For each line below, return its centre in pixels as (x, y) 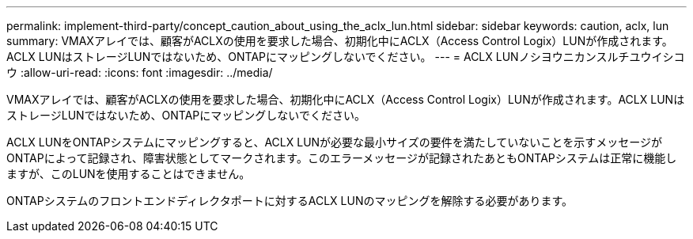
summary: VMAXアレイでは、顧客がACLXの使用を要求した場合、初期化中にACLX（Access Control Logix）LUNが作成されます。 (340, 41)
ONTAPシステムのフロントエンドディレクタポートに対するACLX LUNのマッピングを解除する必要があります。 (290, 201)
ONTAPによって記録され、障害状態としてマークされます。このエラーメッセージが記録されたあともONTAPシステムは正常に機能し (342, 158)
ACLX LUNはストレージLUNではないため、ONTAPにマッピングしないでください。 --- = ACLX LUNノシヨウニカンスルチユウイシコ (346, 57)
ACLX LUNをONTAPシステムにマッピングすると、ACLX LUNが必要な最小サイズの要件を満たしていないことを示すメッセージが (334, 142)
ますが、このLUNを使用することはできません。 (129, 174)
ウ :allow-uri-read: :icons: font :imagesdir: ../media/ (140, 72)
